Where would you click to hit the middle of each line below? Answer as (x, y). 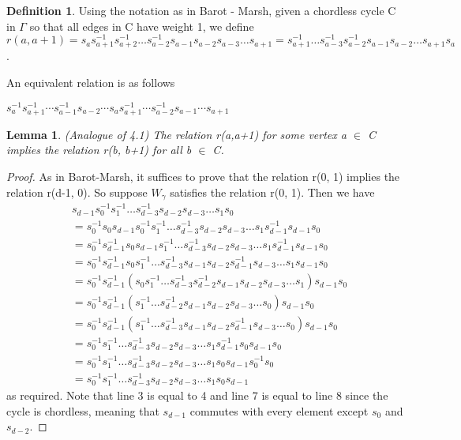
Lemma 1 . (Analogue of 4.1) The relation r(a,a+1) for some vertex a (176, 134)
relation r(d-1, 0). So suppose (77, 192)
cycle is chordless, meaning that (83, 410)
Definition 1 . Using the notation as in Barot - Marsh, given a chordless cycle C (201, 10)
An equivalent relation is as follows (91, 83)
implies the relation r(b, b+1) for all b (99, 150)
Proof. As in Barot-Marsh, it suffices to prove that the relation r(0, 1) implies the (203, 177)
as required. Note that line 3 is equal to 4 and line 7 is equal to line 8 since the (197, 395)
